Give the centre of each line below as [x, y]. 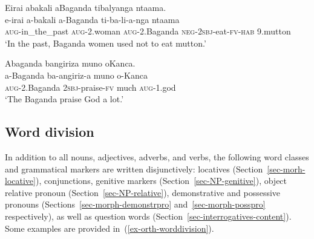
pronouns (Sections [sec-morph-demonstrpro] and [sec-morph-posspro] [135, 204]
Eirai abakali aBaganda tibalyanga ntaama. [86, 7]
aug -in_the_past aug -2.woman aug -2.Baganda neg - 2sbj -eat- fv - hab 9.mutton [148, 31]
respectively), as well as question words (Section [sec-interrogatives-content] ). [148, 216]
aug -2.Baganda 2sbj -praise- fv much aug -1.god [90, 87]
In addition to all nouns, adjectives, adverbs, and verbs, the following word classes [157, 156]
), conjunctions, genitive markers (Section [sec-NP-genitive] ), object [161, 181]
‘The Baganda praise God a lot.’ [64, 99]
